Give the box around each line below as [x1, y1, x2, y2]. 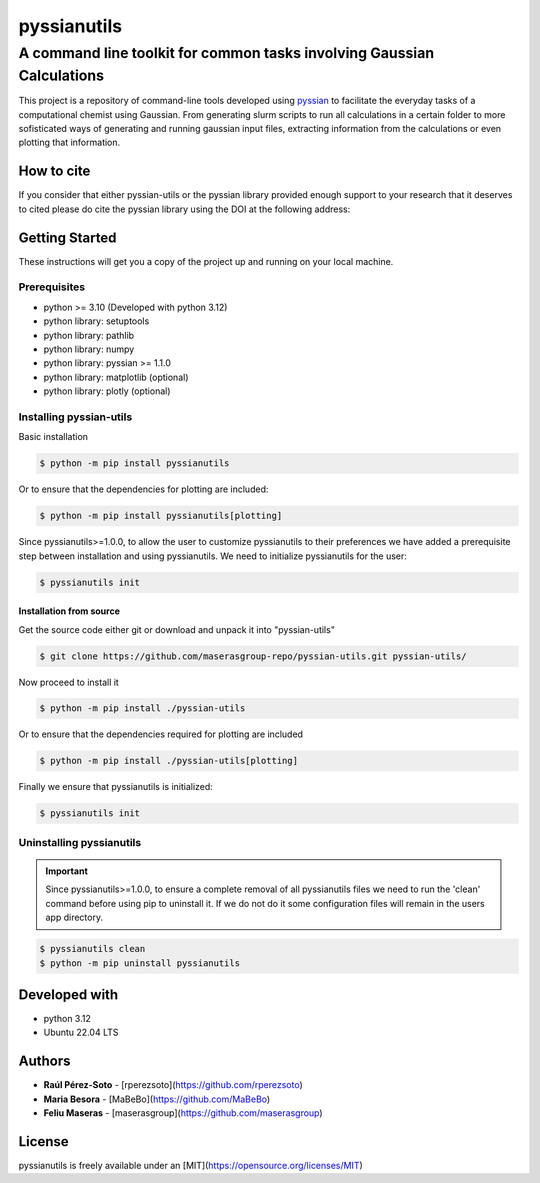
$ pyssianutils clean [39, 943, 146, 955]
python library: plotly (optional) [43, 385, 171, 397]
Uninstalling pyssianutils [18, 835, 142, 849]
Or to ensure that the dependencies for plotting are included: [18, 483, 269, 495]
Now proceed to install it [18, 676, 119, 688]
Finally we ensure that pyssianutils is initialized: [18, 781, 214, 793]
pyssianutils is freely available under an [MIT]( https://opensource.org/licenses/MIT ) [18, 1160, 364, 1171]
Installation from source [18, 605, 120, 617]
